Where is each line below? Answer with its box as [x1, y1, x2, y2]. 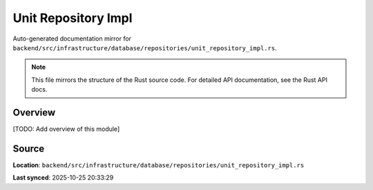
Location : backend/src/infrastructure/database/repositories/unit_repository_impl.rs [12, 160, 305, 169]
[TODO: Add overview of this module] [12, 125, 120, 134]
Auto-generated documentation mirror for [12, 34, 131, 43]
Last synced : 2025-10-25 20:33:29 [12, 173, 114, 182]
